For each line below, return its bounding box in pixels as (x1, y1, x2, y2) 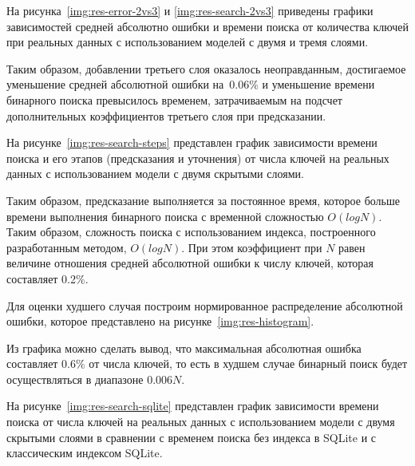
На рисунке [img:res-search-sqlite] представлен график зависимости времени (6, 397, 379, 414)
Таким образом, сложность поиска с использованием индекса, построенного (6, 223, 376, 240)
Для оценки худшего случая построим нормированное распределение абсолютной (6, 297, 403, 314)
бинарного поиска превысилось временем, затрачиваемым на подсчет (6, 91, 342, 108)
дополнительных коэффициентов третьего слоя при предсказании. (6, 107, 326, 124)
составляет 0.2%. (6, 270, 89, 286)
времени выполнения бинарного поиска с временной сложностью (6, 207, 324, 224)
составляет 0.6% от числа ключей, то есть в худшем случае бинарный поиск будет (6, 355, 408, 372)
